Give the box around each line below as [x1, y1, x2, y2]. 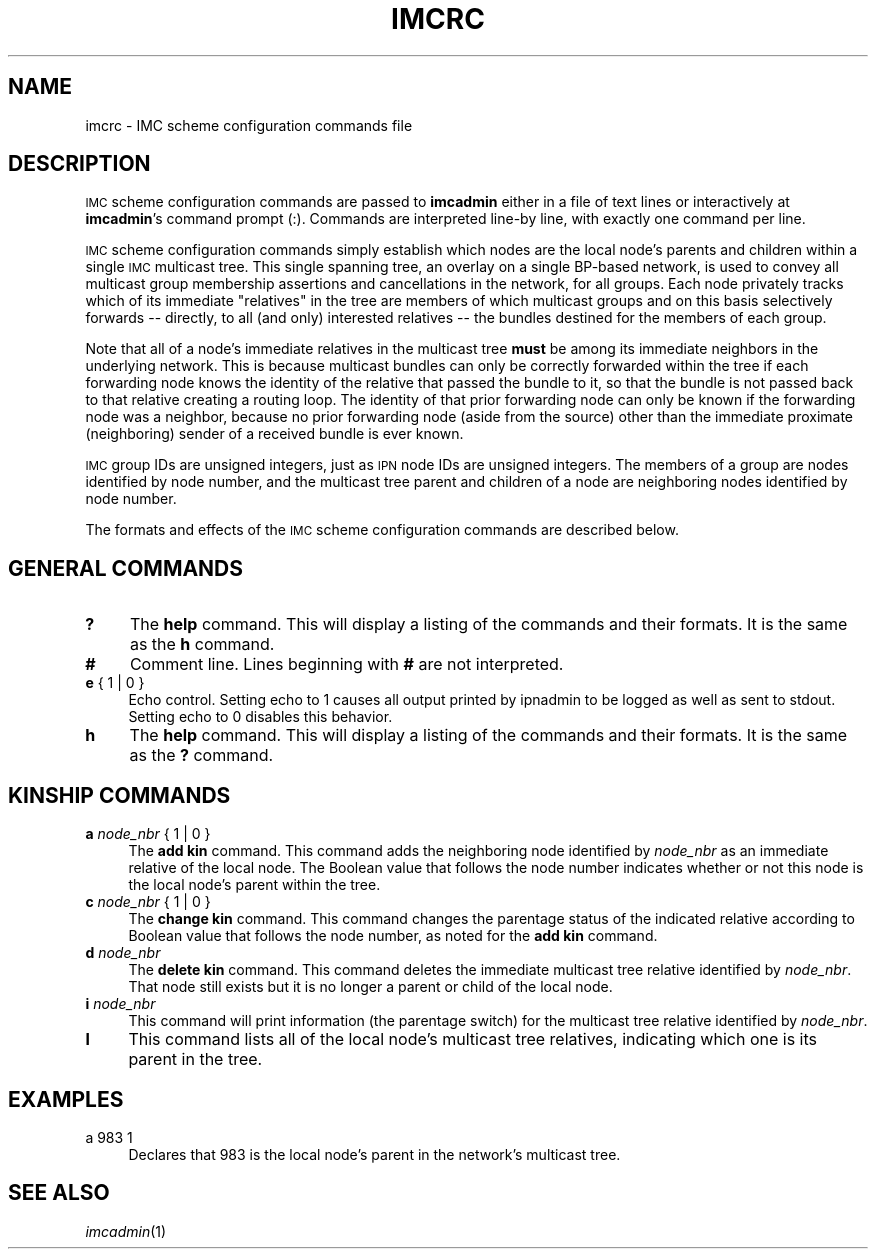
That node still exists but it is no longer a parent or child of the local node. [128, 978, 613, 996]
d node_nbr [85, 944, 161, 962]
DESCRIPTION [8, 151, 151, 177]
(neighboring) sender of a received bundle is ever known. [85, 425, 464, 443]
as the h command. [129, 634, 275, 655]
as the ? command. [129, 745, 274, 766]
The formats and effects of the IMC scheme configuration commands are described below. [85, 521, 679, 539]
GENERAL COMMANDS [8, 555, 244, 581]
